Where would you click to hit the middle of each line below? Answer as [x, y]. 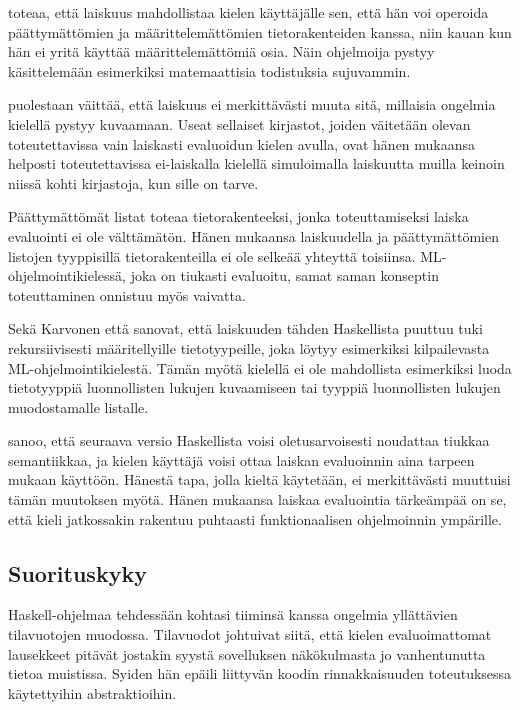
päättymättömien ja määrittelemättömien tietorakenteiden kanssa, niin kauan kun [260, 31]
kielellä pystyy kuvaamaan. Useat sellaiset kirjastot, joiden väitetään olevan [239, 123]
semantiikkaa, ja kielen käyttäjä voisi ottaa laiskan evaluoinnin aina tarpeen [241, 459]
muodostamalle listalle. [78, 406]
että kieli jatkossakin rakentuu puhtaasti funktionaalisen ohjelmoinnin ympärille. [255, 518]
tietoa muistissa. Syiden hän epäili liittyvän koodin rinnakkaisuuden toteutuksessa [260, 673]
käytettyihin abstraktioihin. [92, 692]
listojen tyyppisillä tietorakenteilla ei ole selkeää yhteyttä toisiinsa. [212, 255]
